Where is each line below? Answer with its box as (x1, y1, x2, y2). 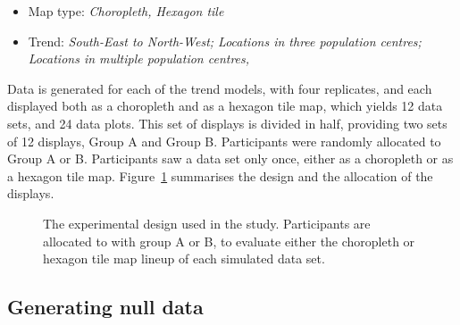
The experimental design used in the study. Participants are (43, 213, 371, 232)
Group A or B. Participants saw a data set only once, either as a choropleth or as (7, 149, 454, 168)
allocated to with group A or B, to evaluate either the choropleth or (43, 231, 415, 250)
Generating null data (7, 293, 204, 321)
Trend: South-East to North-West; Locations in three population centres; (28, 31, 422, 50)
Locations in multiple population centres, (28, 49, 250, 68)
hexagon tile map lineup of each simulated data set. (43, 249, 325, 268)
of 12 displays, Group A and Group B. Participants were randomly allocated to (7, 131, 441, 150)
